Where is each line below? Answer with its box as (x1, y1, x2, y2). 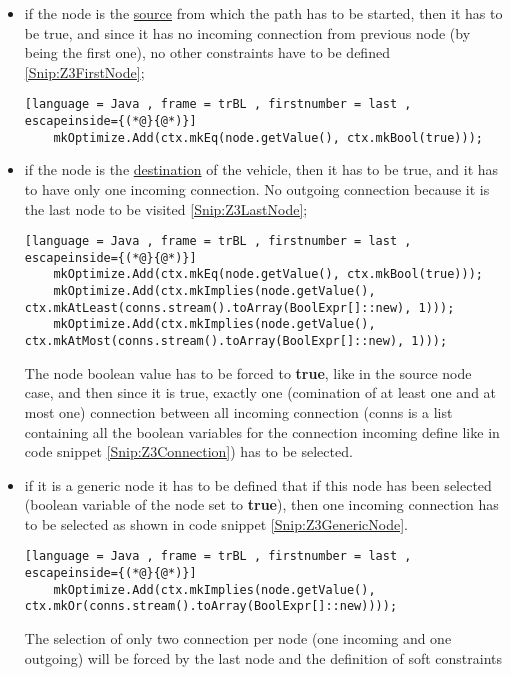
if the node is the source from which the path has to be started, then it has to (24, 3, 503, 23)
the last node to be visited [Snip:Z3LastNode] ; (24, 198, 308, 219)
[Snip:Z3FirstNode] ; (24, 61, 145, 82)
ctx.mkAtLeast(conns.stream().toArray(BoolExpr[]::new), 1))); (24, 300, 455, 315)
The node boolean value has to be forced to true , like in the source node (24, 362, 472, 383)
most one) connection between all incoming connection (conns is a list (24, 401, 453, 422)
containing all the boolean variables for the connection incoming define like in (24, 421, 500, 442)
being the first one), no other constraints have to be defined (24, 42, 390, 63)
